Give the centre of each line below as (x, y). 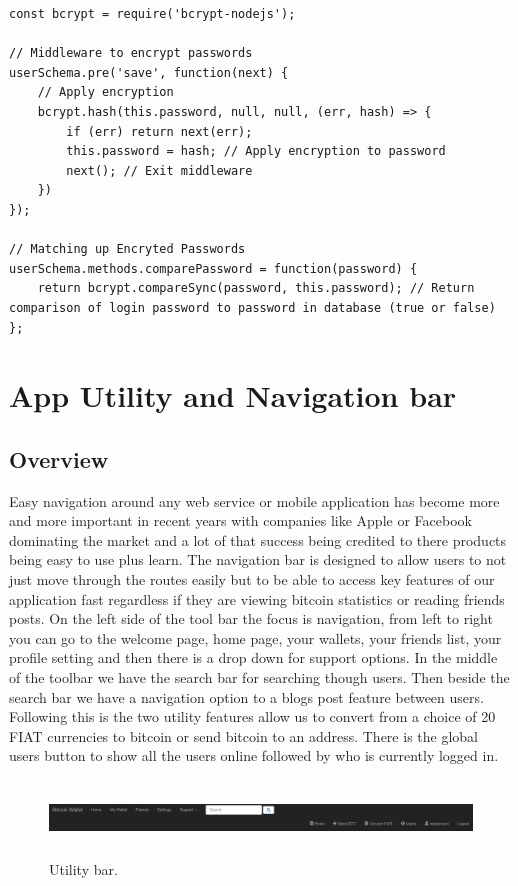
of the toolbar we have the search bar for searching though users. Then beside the (259, 677)
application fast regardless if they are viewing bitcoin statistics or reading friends (257, 598)
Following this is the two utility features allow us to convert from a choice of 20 (252, 716)
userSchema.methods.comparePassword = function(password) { (213, 268)
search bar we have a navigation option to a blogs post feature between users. (246, 696)
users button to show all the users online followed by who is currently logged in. (254, 755)
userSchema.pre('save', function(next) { (149, 72)
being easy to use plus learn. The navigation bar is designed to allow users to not (258, 559)
